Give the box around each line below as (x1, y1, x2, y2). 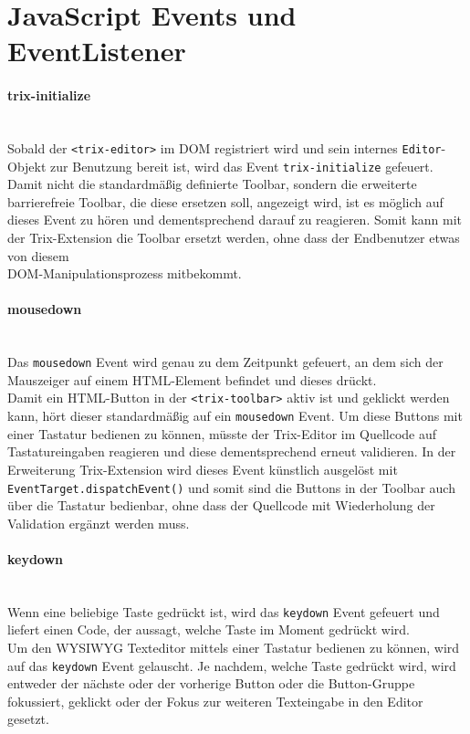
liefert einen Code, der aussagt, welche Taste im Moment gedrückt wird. (7, 620, 410, 639)
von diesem (7, 246, 69, 265)
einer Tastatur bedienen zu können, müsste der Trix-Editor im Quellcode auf (7, 424, 437, 443)
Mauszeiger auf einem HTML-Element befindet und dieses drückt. (7, 370, 377, 389)
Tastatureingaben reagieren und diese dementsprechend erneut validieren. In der (7, 442, 456, 461)
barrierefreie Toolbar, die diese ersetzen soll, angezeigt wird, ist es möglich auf (7, 192, 444, 211)
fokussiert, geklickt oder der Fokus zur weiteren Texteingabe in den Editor (7, 691, 423, 710)
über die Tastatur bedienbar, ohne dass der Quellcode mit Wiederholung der (7, 496, 435, 515)
